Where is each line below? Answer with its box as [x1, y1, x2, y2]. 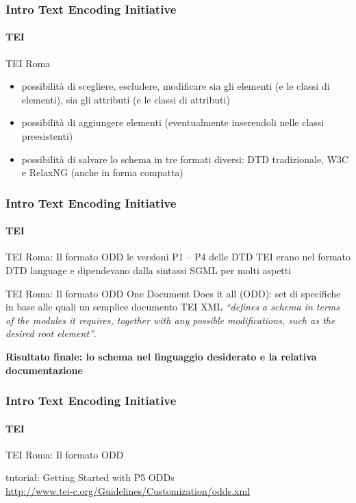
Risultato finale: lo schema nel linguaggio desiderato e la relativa [5, 349, 317, 363]
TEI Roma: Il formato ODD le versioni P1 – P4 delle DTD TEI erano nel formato [5, 249, 351, 264]
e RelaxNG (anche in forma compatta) [21, 165, 183, 180]
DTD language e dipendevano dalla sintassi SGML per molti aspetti [5, 263, 292, 278]
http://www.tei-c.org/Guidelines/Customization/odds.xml [5, 484, 251, 498]
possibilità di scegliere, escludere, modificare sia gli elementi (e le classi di [21, 79, 330, 93]
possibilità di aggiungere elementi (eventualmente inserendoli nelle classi [21, 115, 325, 130]
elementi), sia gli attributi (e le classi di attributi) [21, 92, 230, 106]
